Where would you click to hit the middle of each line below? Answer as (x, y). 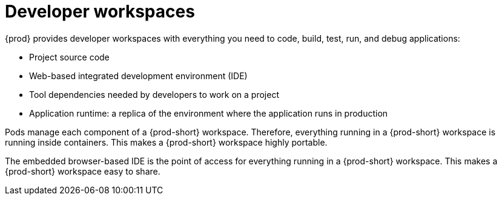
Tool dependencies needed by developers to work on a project (154, 94)
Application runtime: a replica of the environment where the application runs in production (209, 113)
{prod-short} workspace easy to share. (83, 171)
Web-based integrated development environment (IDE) (138, 76)
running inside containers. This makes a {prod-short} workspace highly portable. (166, 142)
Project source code (69, 57)
